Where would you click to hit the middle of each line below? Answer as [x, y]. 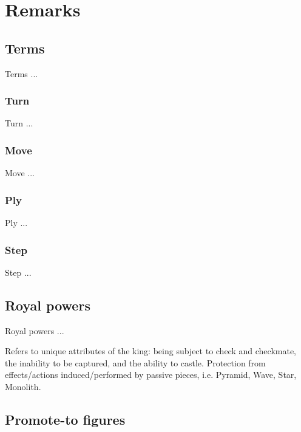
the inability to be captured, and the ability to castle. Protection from [135, 362]
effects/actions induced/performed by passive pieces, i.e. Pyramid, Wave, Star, [151, 375]
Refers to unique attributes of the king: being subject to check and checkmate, [150, 351]
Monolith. [23, 386]
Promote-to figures [65, 419]
